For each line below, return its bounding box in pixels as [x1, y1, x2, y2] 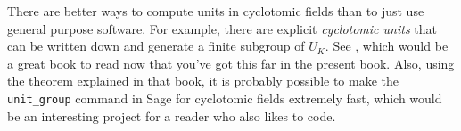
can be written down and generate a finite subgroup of [7, 37, 305, 55]
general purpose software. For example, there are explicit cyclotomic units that [7, 19, 437, 37]
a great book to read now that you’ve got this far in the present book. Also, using [7, 53, 455, 72]
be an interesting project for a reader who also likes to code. [7, 106, 336, 125]
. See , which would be [325, 37, 449, 55]
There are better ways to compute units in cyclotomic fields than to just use [7, 2, 424, 20]
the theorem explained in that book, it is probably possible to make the [7, 71, 399, 90]
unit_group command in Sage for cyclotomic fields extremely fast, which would [7, 88, 442, 107]
